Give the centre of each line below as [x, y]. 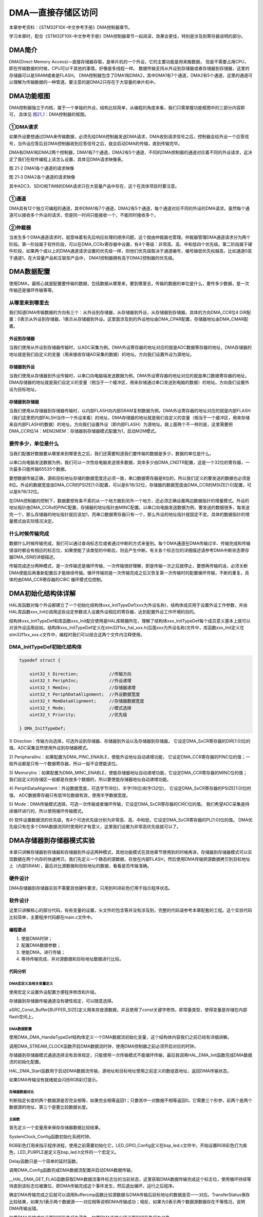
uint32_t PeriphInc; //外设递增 [80, 681]
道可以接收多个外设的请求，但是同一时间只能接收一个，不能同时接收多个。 [84, 215]
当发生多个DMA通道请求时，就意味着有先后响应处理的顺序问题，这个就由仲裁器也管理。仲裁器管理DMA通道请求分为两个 [130, 237]
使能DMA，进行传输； [43, 952]
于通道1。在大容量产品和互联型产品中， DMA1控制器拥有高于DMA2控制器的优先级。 [93, 258]
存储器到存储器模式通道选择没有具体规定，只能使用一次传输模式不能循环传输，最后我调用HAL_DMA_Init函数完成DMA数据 [131, 1055]
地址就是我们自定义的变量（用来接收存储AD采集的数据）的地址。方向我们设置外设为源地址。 [102, 354]
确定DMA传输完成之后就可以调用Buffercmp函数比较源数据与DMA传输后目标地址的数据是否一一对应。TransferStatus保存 [130, 1195]
